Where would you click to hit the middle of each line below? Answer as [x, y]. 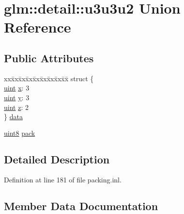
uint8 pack [20, 133]
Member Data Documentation [81, 205]
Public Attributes [49, 58]
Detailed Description [57, 159]
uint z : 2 [16, 107]
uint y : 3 [17, 97]
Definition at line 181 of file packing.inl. [63, 179]
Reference [38, 27]
